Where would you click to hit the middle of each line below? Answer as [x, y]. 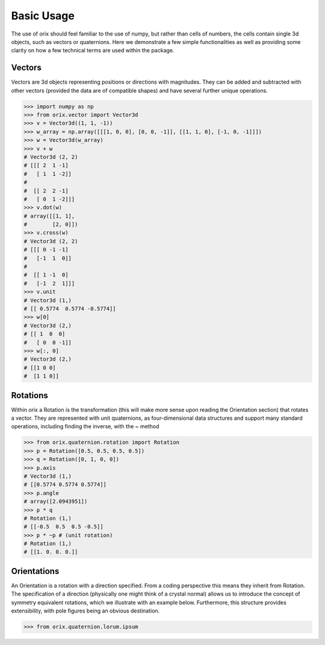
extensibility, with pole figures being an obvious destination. [85, 611]
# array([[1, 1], [49, 216]
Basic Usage [43, 16]
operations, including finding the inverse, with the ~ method [85, 426]
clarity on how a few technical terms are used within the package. [93, 51]
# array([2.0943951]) [56, 502]
